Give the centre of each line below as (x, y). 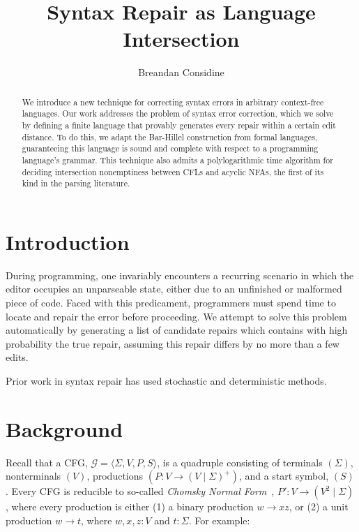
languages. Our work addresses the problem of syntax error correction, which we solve (178, 113)
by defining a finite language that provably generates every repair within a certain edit (179, 125)
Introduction (68, 241)
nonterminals (33, 476)
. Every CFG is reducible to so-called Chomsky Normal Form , (140, 491)
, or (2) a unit (319, 507)
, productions (115, 476)
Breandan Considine (181, 72)
